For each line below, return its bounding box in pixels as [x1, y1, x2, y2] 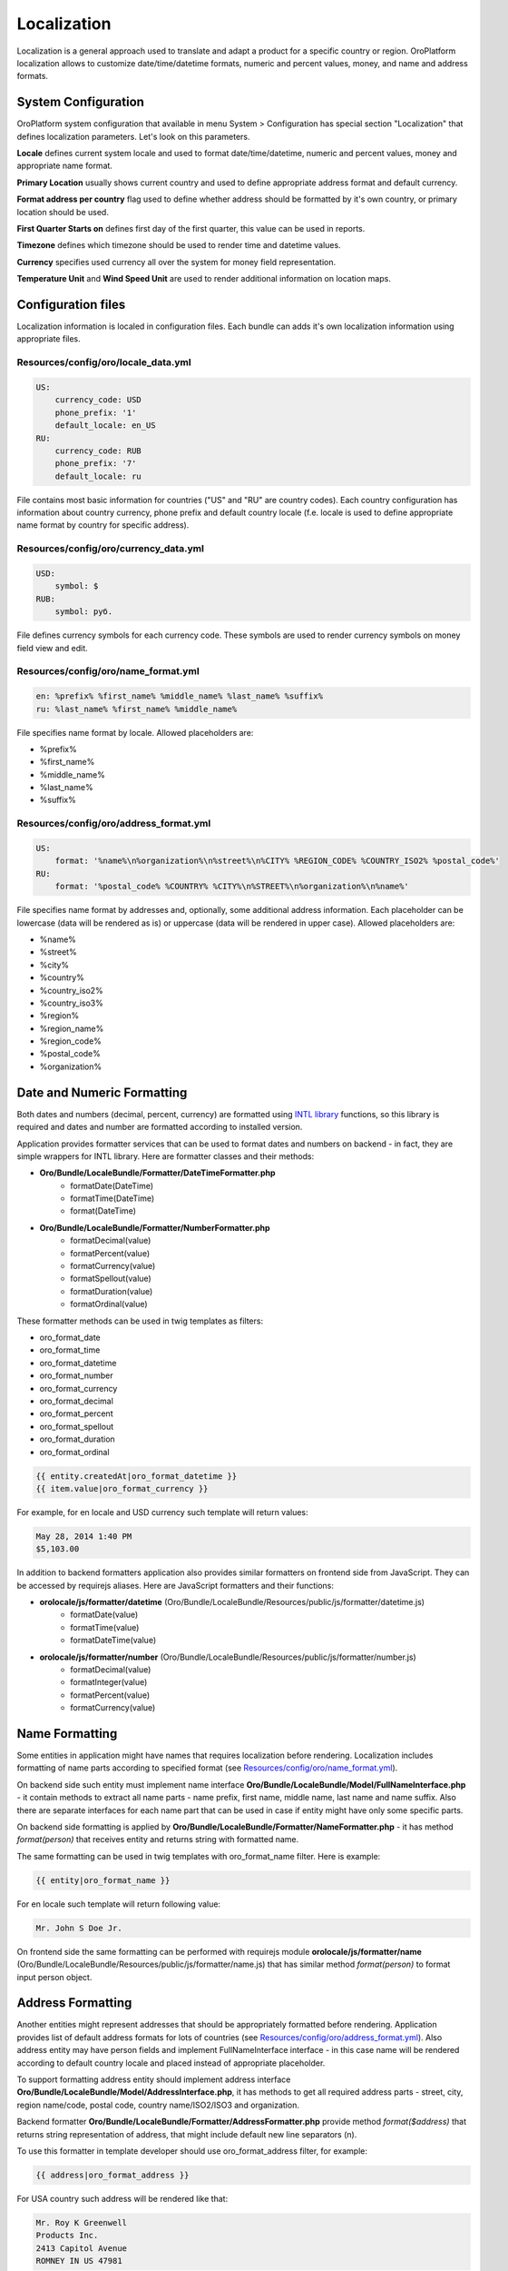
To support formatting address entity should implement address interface [16, 2074, 291, 2085]
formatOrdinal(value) [70, 1299, 149, 1310]
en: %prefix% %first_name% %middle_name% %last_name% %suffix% [35, 691, 324, 701]
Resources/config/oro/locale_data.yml [16, 356, 191, 369]
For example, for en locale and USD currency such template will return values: [16, 1506, 308, 1517]
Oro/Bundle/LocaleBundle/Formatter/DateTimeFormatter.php [39, 1167, 276, 1178]
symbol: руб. [54, 607, 113, 617]
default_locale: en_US [54, 421, 156, 431]
